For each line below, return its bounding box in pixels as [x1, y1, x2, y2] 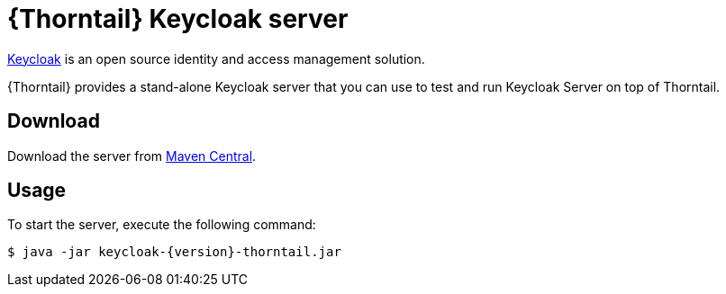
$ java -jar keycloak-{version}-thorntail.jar [7, 245, 341, 260]
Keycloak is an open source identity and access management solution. [7, 50, 425, 67]
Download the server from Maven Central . [7, 147, 257, 164]
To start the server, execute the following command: [7, 217, 316, 233]
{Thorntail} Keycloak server [7, 4, 349, 34]
